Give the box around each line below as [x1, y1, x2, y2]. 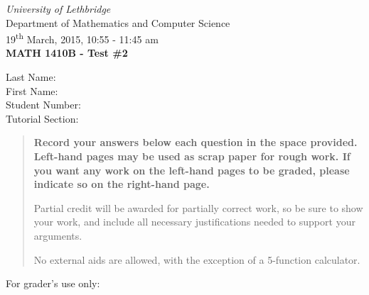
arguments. [33, 228, 82, 243]
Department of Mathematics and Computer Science [6, 15, 230, 30]
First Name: [6, 83, 58, 98]
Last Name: [6, 69, 56, 84]
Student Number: [6, 97, 81, 112]
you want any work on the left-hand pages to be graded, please [33, 162, 350, 177]
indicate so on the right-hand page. [33, 177, 210, 191]
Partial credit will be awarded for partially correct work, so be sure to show [33, 200, 363, 215]
